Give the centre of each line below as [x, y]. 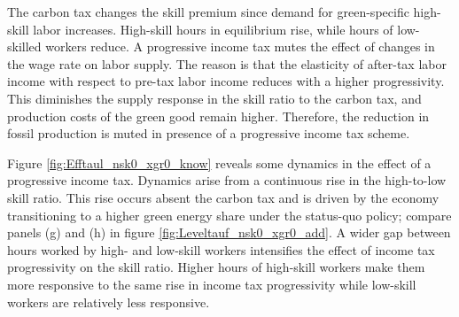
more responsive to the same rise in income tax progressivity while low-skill [212, 284]
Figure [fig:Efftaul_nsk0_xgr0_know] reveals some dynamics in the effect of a [219, 162]
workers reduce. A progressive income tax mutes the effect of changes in [240, 46]
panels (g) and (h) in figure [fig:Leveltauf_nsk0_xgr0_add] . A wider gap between [229, 232]
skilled [24, 46]
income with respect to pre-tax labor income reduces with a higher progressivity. [226, 81]
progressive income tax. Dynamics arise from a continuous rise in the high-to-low [227, 180]
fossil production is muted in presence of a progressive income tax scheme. [209, 133]
